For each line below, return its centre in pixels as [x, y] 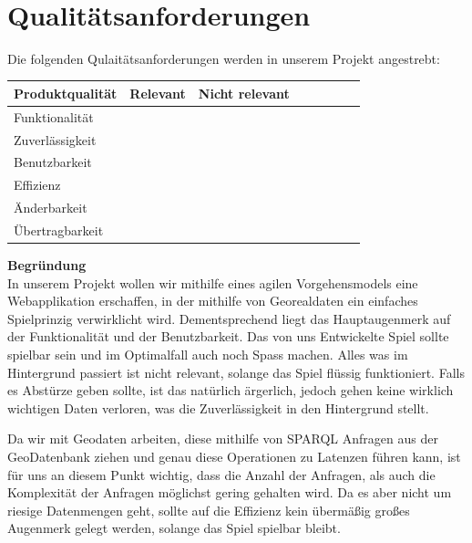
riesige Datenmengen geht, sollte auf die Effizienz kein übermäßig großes [209, 510]
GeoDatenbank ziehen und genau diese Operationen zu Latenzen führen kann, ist [234, 456]
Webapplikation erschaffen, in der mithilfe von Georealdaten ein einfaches [213, 301]
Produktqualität [66, 93]
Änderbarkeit [51, 208]
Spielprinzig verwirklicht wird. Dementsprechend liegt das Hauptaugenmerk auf [229, 318]
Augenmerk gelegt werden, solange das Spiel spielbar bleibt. [174, 528]
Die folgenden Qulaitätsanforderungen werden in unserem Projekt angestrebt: [224, 58]
